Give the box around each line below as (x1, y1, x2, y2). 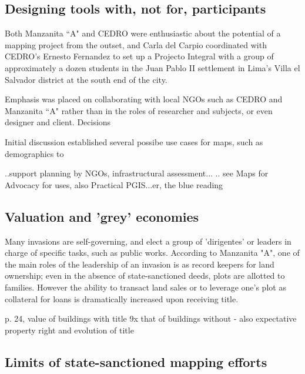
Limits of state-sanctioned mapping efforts (5, 352, 267, 370)
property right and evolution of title (5, 323, 134, 336)
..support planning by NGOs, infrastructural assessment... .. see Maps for (5, 167, 269, 179)
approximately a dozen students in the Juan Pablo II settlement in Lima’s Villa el (5, 61, 300, 74)
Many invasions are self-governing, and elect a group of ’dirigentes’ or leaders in (5, 235, 291, 247)
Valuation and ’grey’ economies (5, 207, 199, 225)
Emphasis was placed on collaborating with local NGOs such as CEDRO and (5, 93, 283, 105)
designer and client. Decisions (5, 116, 111, 128)
